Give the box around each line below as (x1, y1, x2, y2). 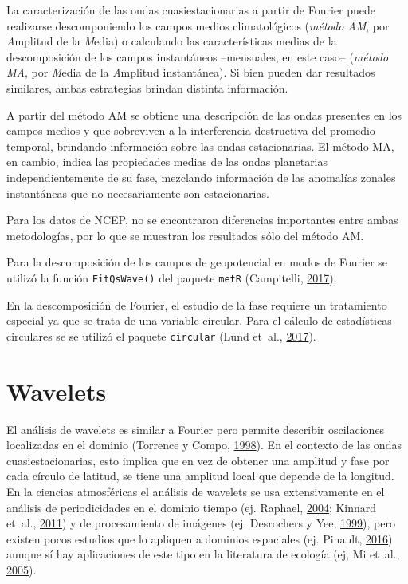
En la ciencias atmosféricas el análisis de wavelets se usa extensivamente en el (6, 483, 385, 499)
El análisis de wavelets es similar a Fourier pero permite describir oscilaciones (6, 420, 385, 437)
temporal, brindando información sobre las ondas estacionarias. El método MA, (6, 137, 394, 154)
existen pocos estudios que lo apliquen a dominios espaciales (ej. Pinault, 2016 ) (6, 530, 393, 547)
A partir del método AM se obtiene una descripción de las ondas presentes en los (6, 106, 402, 123)
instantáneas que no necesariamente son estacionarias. (6, 184, 269, 201)
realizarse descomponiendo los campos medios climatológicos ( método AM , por (6, 17, 390, 34)
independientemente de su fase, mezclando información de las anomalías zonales (6, 168, 396, 185)
